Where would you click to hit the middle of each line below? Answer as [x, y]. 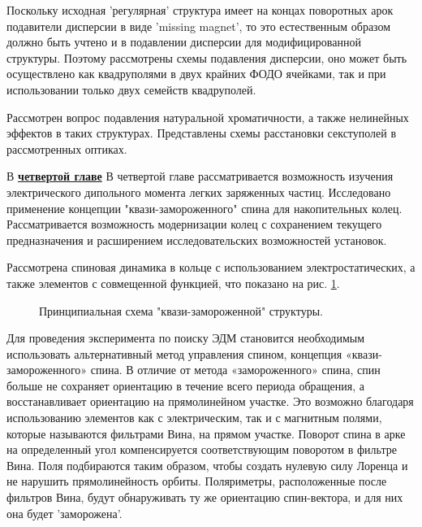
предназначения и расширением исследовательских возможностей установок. [197, 240]
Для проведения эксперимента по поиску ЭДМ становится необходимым [186, 338]
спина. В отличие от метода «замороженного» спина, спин [235, 370]
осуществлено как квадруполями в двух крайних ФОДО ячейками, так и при [196, 74]
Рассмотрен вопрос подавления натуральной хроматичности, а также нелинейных [208, 117]
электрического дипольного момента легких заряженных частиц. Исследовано [199, 192]
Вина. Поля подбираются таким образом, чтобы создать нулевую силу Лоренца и [207, 465]
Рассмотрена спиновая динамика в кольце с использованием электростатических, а [211, 267]
